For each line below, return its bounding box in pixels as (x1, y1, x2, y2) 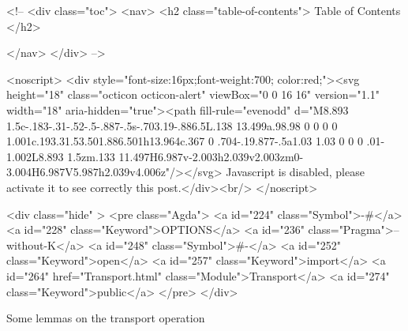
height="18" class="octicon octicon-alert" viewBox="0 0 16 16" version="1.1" (6, 86, 380, 103)
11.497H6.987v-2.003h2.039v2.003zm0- (118, 148, 304, 164)
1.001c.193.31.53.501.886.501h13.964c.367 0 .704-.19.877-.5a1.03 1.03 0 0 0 (6, 133, 363, 149)
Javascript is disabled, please (226, 164, 365, 180)
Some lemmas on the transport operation (6, 310, 205, 326)
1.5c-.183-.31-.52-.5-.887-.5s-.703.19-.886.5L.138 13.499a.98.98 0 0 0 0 (6, 117, 338, 134)
